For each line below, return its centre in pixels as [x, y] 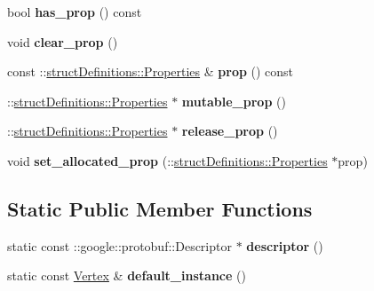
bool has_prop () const [75, 12]
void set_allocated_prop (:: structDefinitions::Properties [167, 160]
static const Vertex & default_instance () [127, 275]
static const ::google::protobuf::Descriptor [119, 245]
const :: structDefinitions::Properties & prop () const [151, 71]
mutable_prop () [234, 101]
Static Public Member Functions [160, 208]
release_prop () [230, 131]
